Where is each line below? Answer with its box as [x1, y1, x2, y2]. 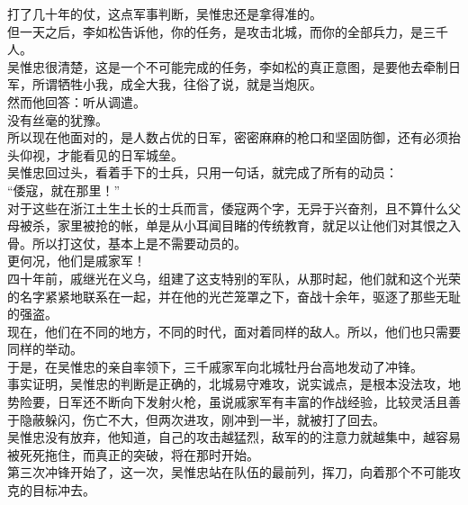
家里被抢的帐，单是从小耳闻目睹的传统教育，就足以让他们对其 [57, 216, 423, 235]
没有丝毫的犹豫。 [7, 110, 108, 129]
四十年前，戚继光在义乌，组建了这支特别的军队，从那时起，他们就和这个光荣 [7, 268, 461, 287]
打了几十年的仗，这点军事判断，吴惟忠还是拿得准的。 [7, 5, 322, 23]
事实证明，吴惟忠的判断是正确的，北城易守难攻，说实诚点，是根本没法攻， [7, 374, 448, 393]
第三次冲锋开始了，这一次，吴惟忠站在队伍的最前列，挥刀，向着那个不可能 [7, 463, 448, 482]
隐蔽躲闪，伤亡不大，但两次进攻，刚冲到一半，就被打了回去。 [19, 410, 385, 428]
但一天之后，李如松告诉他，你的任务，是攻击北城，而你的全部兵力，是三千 [7, 22, 448, 41]
